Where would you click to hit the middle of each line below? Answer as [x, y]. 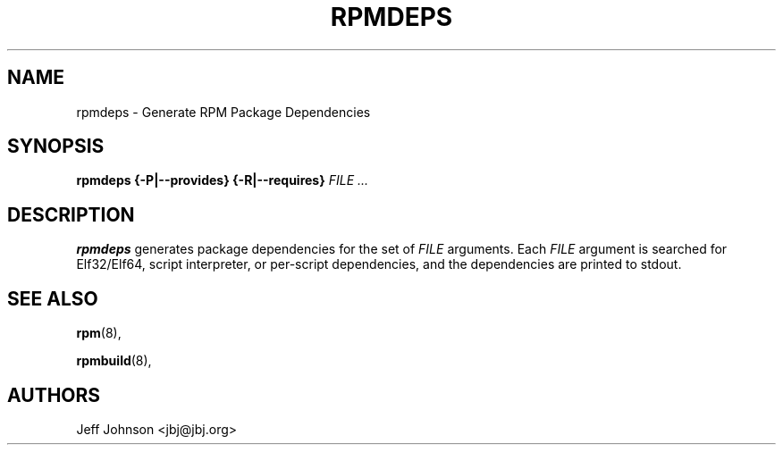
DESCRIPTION [71, 214]
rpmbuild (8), [114, 361]
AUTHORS [54, 395]
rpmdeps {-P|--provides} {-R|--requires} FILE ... [223, 180]
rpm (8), [99, 333]
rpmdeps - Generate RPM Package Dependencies [223, 112]
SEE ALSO [53, 298]
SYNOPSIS [56, 146]
